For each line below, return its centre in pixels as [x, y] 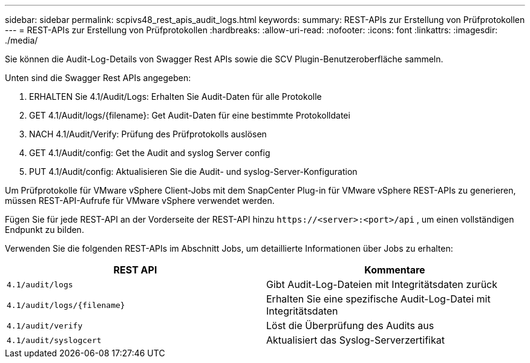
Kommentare [395, 270]
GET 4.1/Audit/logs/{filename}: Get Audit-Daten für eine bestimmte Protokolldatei [190, 115]
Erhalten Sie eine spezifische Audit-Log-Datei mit [378, 299]
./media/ [21, 40]
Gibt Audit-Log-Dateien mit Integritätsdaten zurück [382, 284]
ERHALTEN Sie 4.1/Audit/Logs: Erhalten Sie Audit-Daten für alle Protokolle [175, 96]
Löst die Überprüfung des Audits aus [350, 325]
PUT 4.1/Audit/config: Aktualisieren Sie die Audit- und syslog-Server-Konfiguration [193, 172]
